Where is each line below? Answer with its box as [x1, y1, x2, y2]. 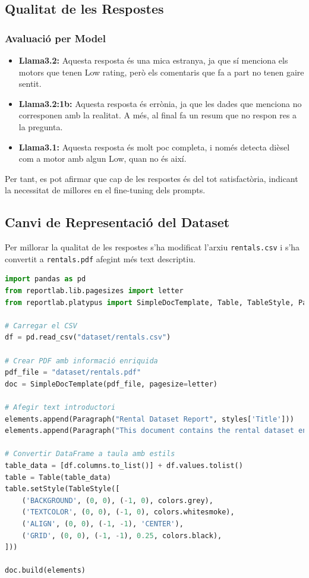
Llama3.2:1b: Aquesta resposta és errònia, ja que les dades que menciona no [18, 97, 302, 109]
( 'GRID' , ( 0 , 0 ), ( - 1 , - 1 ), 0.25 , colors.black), [21, 531, 222, 540]
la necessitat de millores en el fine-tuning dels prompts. [5, 184, 206, 196]
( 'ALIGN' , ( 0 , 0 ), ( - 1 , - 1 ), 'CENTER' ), [21, 519, 184, 528]
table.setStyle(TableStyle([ [5, 485, 120, 494]
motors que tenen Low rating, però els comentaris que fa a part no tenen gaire [18, 65, 304, 78]
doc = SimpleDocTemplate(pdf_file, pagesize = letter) [5, 379, 217, 388]
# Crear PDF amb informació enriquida [5, 356, 158, 365]
